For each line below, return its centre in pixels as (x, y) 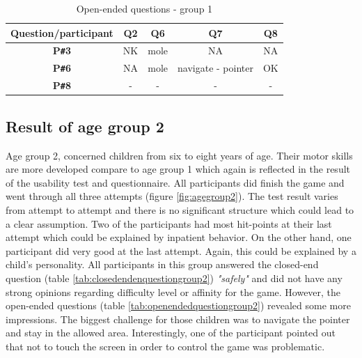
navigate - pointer (215, 68)
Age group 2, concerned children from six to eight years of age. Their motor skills (179, 155)
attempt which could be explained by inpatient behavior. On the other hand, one (179, 237)
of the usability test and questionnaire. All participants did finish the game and (175, 182)
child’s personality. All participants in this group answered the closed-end (162, 264)
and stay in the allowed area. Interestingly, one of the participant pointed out (171, 333)
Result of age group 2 (85, 126)
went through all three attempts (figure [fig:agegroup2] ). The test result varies (172, 196)
